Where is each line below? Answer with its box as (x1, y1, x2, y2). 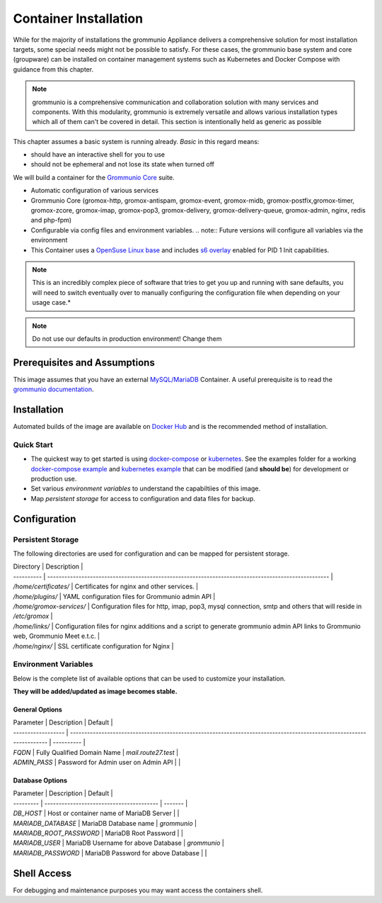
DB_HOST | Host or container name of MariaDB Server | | (13, 809, 180, 818)
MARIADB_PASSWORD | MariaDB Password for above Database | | (13, 848, 208, 857)
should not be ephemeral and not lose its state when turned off (30, 160, 215, 169)
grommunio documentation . (13, 385, 94, 393)
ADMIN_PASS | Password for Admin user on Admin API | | (13, 758, 181, 766)
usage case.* (32, 298, 71, 307)
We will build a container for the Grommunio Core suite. (13, 173, 175, 181)
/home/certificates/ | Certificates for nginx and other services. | (13, 582, 198, 591)
